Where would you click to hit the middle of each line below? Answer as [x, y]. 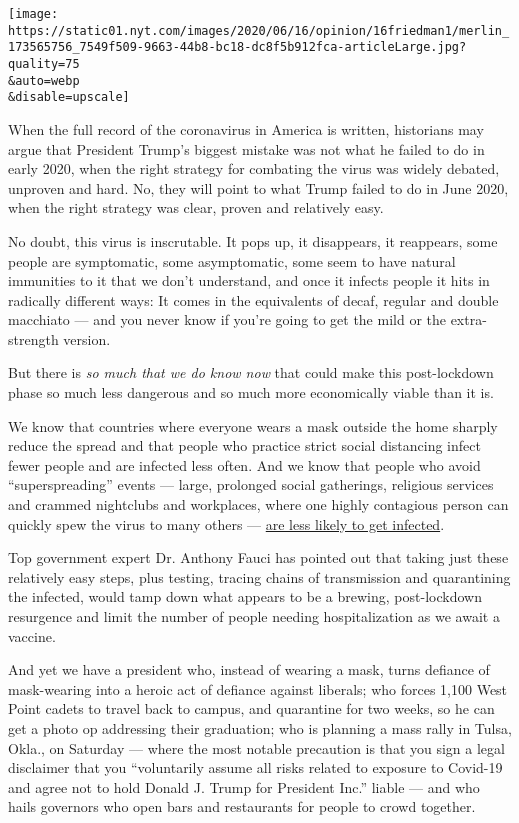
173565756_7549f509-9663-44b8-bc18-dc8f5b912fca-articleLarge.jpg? [237, 47]
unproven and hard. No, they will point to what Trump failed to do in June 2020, [258, 187]
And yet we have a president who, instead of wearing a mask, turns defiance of [249, 669]
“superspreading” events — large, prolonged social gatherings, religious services [251, 484]
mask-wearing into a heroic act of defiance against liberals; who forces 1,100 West [258, 688]
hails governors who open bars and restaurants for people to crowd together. [242, 806]
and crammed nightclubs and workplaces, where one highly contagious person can [258, 504]
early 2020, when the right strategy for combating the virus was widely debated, [254, 168]
